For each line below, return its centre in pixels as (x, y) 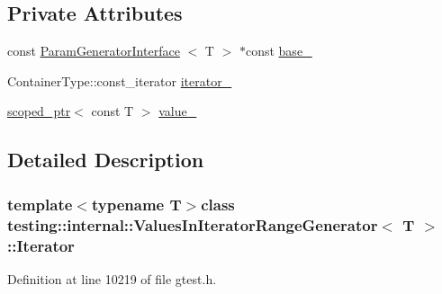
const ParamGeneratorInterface (94, 51)
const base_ (279, 51)
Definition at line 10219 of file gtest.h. (112, 278)
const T (113, 111)
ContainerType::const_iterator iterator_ (120, 80)
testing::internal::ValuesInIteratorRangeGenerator (193, 224)
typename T (136, 204)
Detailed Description (106, 160)
